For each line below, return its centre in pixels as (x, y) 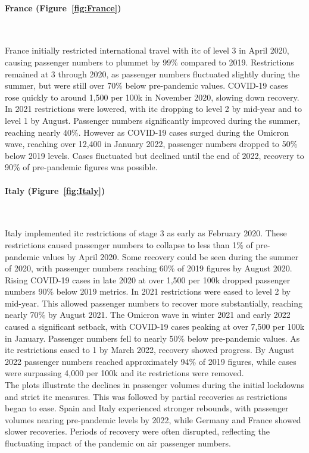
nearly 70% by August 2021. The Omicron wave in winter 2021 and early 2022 (148, 315)
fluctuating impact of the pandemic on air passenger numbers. (118, 443)
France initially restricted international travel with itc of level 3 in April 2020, (147, 50)
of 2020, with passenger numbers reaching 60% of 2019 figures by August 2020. (149, 268)
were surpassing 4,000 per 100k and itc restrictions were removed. (124, 373)
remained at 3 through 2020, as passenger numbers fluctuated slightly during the (152, 74)
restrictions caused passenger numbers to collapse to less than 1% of (129, 244)
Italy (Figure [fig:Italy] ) (55, 190)
